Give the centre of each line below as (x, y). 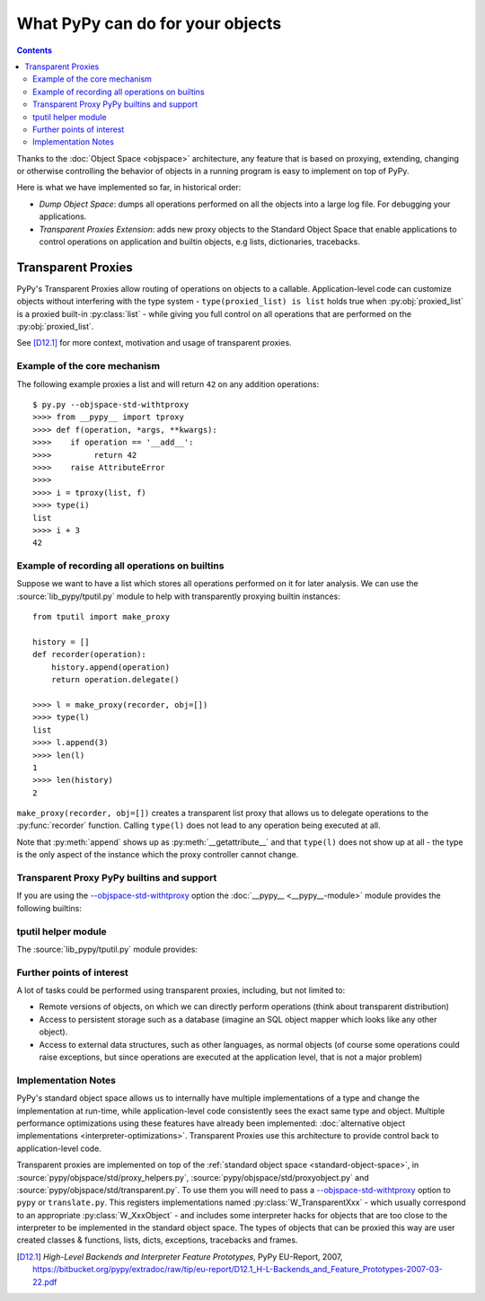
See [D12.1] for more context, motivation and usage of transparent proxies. (154, 343)
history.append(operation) (110, 667)
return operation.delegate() (115, 680)
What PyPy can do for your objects (149, 23)
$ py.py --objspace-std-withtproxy (111, 405)
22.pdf (45, 1282)
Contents (35, 50)
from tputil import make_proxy (101, 617)
